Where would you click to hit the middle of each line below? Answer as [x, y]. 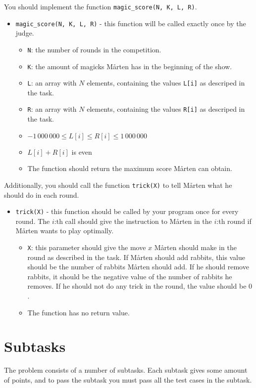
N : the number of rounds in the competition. [94, 49]
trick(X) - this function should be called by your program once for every [127, 211]
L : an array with [52, 83]
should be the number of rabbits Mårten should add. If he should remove [138, 267]
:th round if [234, 221]
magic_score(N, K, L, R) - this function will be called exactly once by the [131, 23]
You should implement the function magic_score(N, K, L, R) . [101, 6]
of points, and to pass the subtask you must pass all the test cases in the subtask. [128, 379]
